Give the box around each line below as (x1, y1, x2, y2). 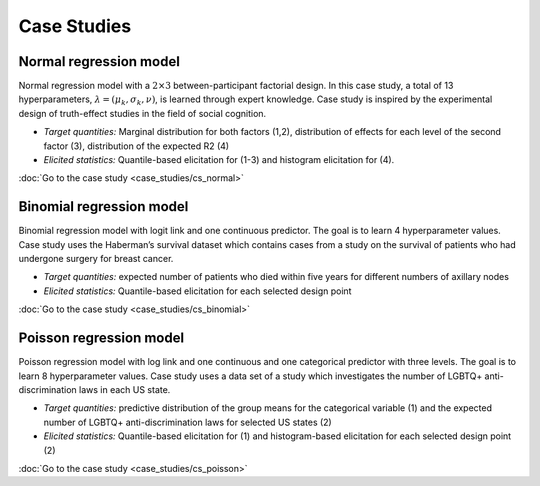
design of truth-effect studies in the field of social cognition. (18, 107, 267, 119)
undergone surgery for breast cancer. (18, 253, 174, 265)
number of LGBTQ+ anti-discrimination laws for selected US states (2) (43, 416, 332, 428)
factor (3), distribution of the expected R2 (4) (43, 140, 230, 152)
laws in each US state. (78, 383, 171, 395)
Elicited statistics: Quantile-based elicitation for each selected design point (43, 285, 352, 297)
